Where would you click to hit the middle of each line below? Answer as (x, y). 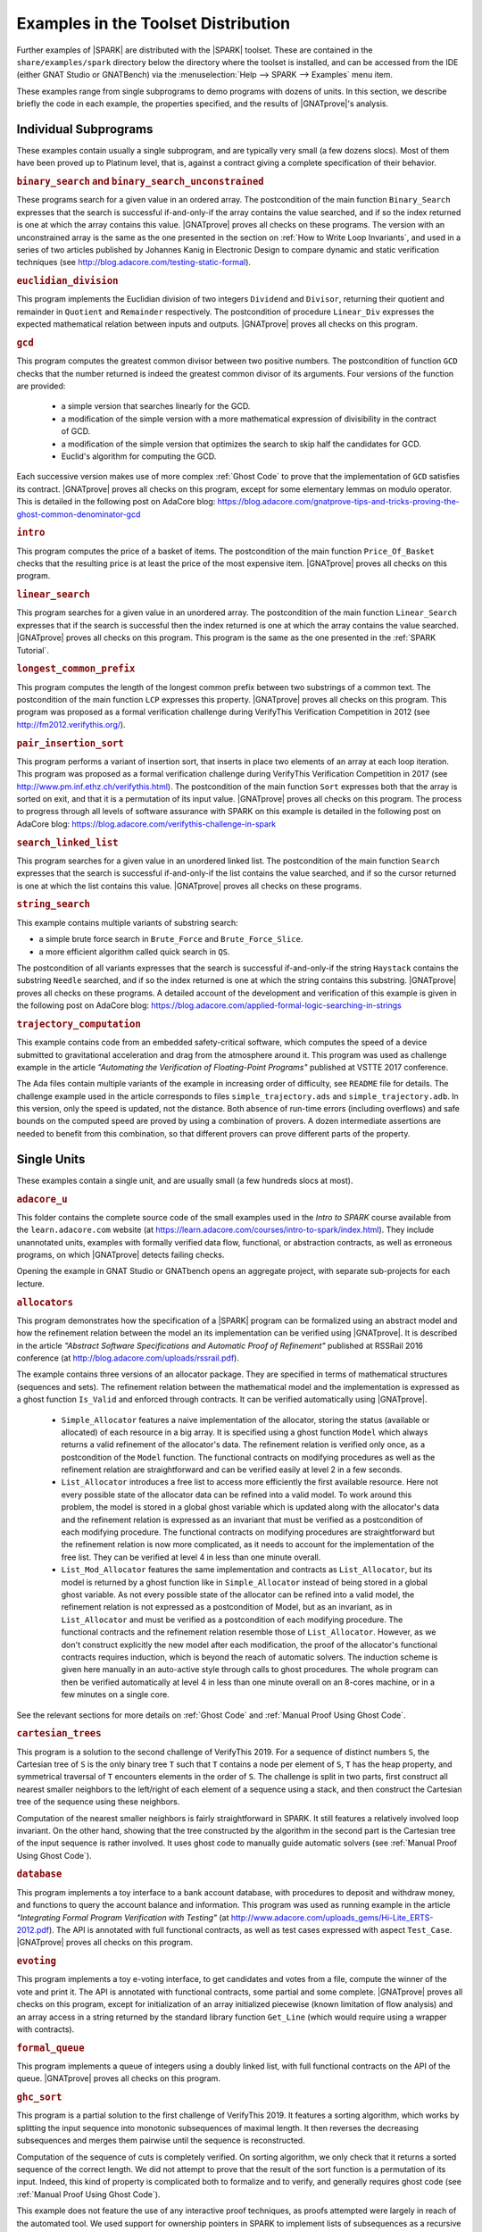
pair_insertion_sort (70, 743)
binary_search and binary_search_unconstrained (140, 181)
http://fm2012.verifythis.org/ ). (71, 724)
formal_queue (50, 2047)
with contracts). (46, 2029)
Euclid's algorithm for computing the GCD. (139, 456)
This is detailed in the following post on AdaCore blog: (116, 502)
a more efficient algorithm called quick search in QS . (135, 952)
